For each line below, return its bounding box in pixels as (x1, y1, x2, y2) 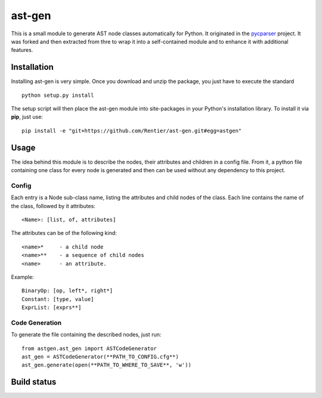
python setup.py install (21, 91, 94, 99)
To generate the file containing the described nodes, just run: (11, 331, 162, 338)
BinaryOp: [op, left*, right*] (21, 287, 113, 294)
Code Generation (11, 319, 62, 327)
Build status (11, 377, 57, 387)
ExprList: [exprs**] (21, 304, 82, 311)
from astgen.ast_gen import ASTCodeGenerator (21, 345, 157, 352)
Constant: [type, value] (21, 296, 94, 302)
